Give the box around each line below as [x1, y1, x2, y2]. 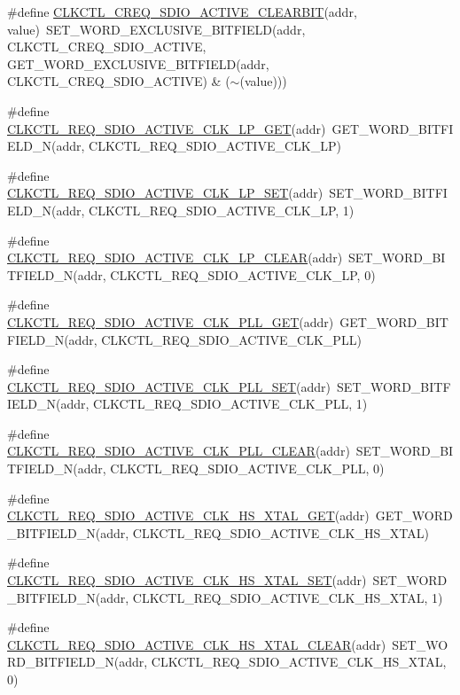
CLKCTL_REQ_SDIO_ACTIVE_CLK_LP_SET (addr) [7, 184, 324, 202]
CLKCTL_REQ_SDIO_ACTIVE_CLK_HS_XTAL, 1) [132, 588, 443, 606]
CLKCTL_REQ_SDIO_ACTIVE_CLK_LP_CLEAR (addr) [7, 248, 343, 267]
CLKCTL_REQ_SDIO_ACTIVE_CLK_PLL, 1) [93, 394, 368, 413]
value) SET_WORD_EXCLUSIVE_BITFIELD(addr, [7, 20, 306, 38]
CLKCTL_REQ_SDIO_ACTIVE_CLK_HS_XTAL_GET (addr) [7, 506, 370, 525]
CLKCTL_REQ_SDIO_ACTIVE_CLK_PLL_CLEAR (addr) [7, 441, 350, 460]
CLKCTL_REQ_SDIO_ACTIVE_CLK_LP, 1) [89, 200, 355, 219]
